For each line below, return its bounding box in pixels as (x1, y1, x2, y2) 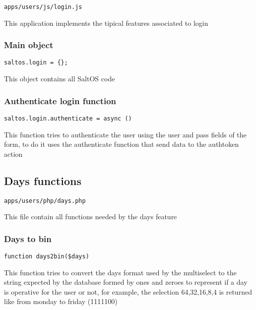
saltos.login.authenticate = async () (4, 115, 132, 122)
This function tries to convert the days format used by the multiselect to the (4, 267, 237, 277)
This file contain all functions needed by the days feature (4, 211, 177, 222)
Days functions (4, 173, 81, 188)
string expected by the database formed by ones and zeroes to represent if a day (4, 277, 248, 287)
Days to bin (4, 232, 52, 245)
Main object (4, 39, 54, 51)
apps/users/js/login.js (4, 3, 82, 10)
